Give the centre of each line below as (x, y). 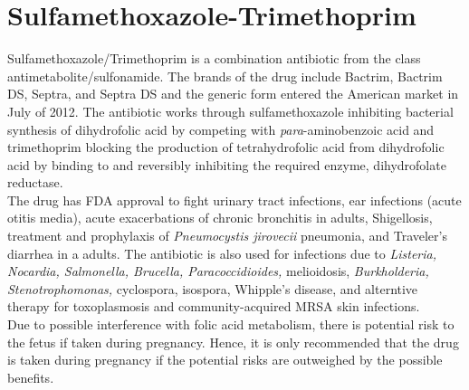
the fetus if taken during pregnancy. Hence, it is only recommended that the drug (233, 342)
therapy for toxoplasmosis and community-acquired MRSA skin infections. (214, 306)
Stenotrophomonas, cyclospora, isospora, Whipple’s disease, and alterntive (213, 288)
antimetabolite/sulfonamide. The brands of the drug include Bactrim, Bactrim (225, 76)
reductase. (35, 182)
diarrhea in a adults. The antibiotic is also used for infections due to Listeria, (222, 253)
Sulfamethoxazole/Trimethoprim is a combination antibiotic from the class (214, 58)
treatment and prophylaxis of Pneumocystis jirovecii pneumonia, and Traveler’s (227, 236)
